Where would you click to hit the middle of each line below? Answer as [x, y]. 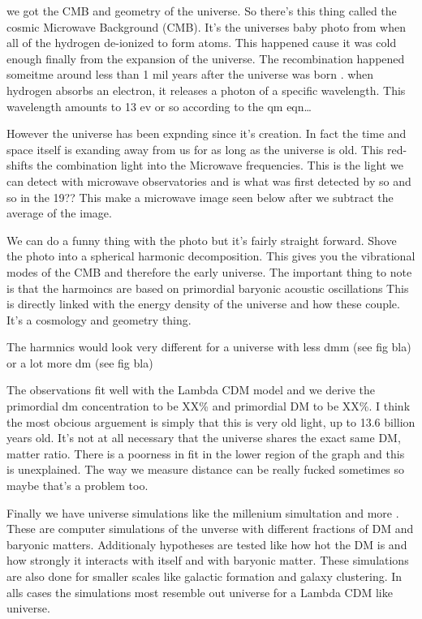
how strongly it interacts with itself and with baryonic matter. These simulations [208, 560]
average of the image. [59, 213]
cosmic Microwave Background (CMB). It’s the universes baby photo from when [206, 26]
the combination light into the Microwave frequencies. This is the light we [220, 165]
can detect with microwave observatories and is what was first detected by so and [209, 181]
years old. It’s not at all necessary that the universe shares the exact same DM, [204, 438]
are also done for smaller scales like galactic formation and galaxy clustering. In [205, 576]
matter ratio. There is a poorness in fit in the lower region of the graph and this [206, 453]
